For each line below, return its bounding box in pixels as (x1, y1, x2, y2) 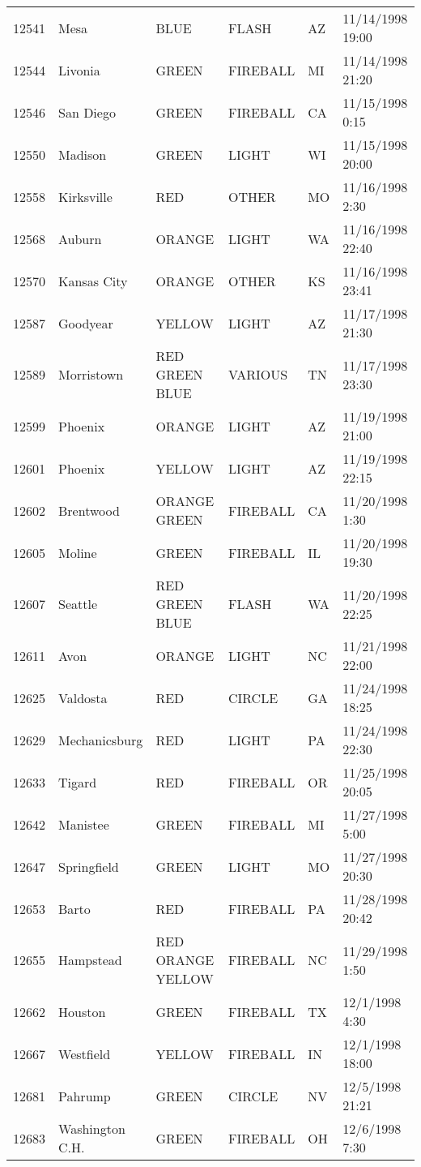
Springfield (58, 856, 119, 876)
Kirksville (58, 187, 113, 206)
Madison (58, 144, 107, 164)
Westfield (58, 1044, 111, 1063)
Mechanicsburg (58, 730, 143, 749)
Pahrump (58, 1086, 111, 1105)
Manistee (58, 814, 109, 834)
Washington (58, 1119, 125, 1138)
